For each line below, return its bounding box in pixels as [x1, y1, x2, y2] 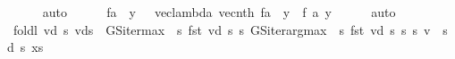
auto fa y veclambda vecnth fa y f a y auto [42, 3, 396, 21]
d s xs [7, 38, 44, 56]
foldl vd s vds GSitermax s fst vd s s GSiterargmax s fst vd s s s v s [13, 20, 448, 38]
